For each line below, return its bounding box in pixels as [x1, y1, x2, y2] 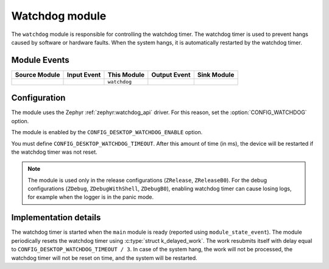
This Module [107, 70, 145, 79]
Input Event [66, 70, 101, 79]
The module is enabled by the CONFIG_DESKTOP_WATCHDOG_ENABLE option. [11, 129, 203, 136]
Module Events [11, 55, 69, 65]
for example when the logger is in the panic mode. [27, 193, 154, 201]
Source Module [15, 70, 60, 79]
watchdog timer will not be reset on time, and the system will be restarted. [11, 254, 197, 262]
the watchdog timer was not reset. [11, 148, 97, 156]
